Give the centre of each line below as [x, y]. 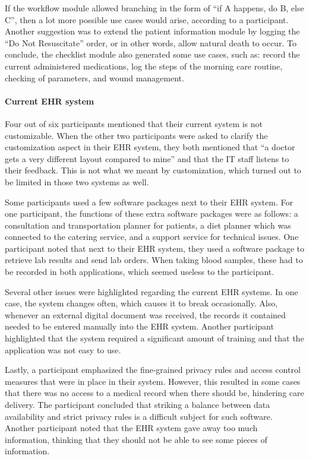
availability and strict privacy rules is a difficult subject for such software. [139, 416]
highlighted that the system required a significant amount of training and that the [154, 338]
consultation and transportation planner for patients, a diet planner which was [148, 225]
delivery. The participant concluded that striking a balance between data [138, 405]
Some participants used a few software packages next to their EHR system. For [149, 202]
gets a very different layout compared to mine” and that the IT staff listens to [147, 158]
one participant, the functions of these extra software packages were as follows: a [152, 213]
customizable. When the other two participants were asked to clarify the [136, 135]
